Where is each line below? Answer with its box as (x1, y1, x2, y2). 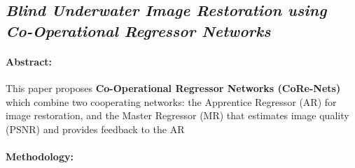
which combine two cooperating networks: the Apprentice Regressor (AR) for (6, 94, 337, 109)
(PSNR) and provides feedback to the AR (6, 121, 185, 136)
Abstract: (6, 54, 53, 68)
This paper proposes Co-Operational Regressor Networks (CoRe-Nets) (6, 80, 341, 95)
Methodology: (6, 148, 74, 163)
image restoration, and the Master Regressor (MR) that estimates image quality (6, 108, 349, 123)
